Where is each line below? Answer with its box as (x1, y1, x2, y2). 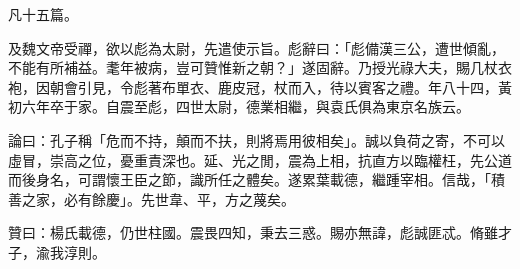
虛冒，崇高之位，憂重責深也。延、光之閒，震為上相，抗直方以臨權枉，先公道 (8, 149, 512, 170)
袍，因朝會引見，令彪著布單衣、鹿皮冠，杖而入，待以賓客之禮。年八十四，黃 (8, 76, 512, 97)
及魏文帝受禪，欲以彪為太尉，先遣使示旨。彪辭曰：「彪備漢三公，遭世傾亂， (8, 37, 505, 58)
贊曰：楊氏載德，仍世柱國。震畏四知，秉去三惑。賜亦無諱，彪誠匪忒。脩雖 (8, 222, 498, 243)
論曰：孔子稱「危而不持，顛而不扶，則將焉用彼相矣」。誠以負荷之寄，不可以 (8, 129, 505, 150)
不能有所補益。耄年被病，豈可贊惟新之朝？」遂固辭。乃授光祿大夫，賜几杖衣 (8, 57, 512, 78)
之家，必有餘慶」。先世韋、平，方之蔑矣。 (21, 188, 295, 209)
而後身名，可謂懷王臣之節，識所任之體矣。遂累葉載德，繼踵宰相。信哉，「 (8, 169, 491, 190)
